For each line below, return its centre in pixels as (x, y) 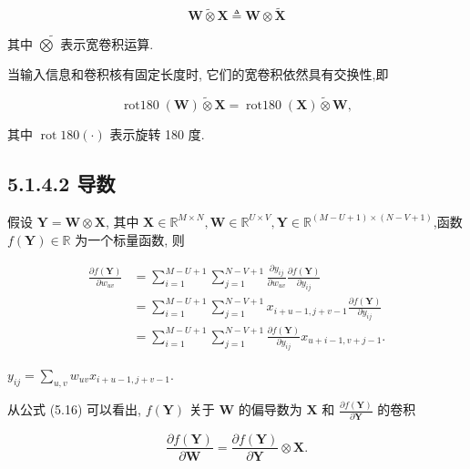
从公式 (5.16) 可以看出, (74, 409)
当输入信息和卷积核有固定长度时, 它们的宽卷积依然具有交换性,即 (198, 74)
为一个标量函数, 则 (130, 239)
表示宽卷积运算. (107, 43)
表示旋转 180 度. (157, 134)
